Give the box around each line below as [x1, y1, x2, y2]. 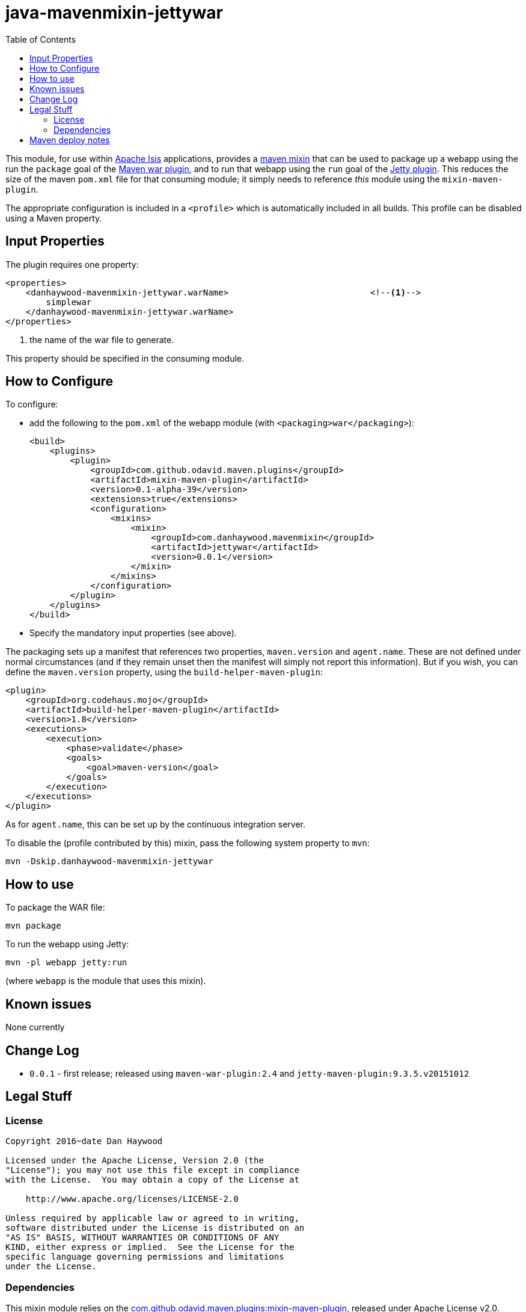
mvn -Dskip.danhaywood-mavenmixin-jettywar [5, 856, 213, 867]
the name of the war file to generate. [29, 334, 174, 345]
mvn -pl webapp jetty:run [5, 958, 127, 968]
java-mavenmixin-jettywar [5, 2, 223, 23]
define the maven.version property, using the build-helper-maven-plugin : [5, 667, 323, 678]
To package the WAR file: [5, 902, 105, 913]
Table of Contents [5, 34, 76, 45]
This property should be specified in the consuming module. [5, 353, 245, 364]
